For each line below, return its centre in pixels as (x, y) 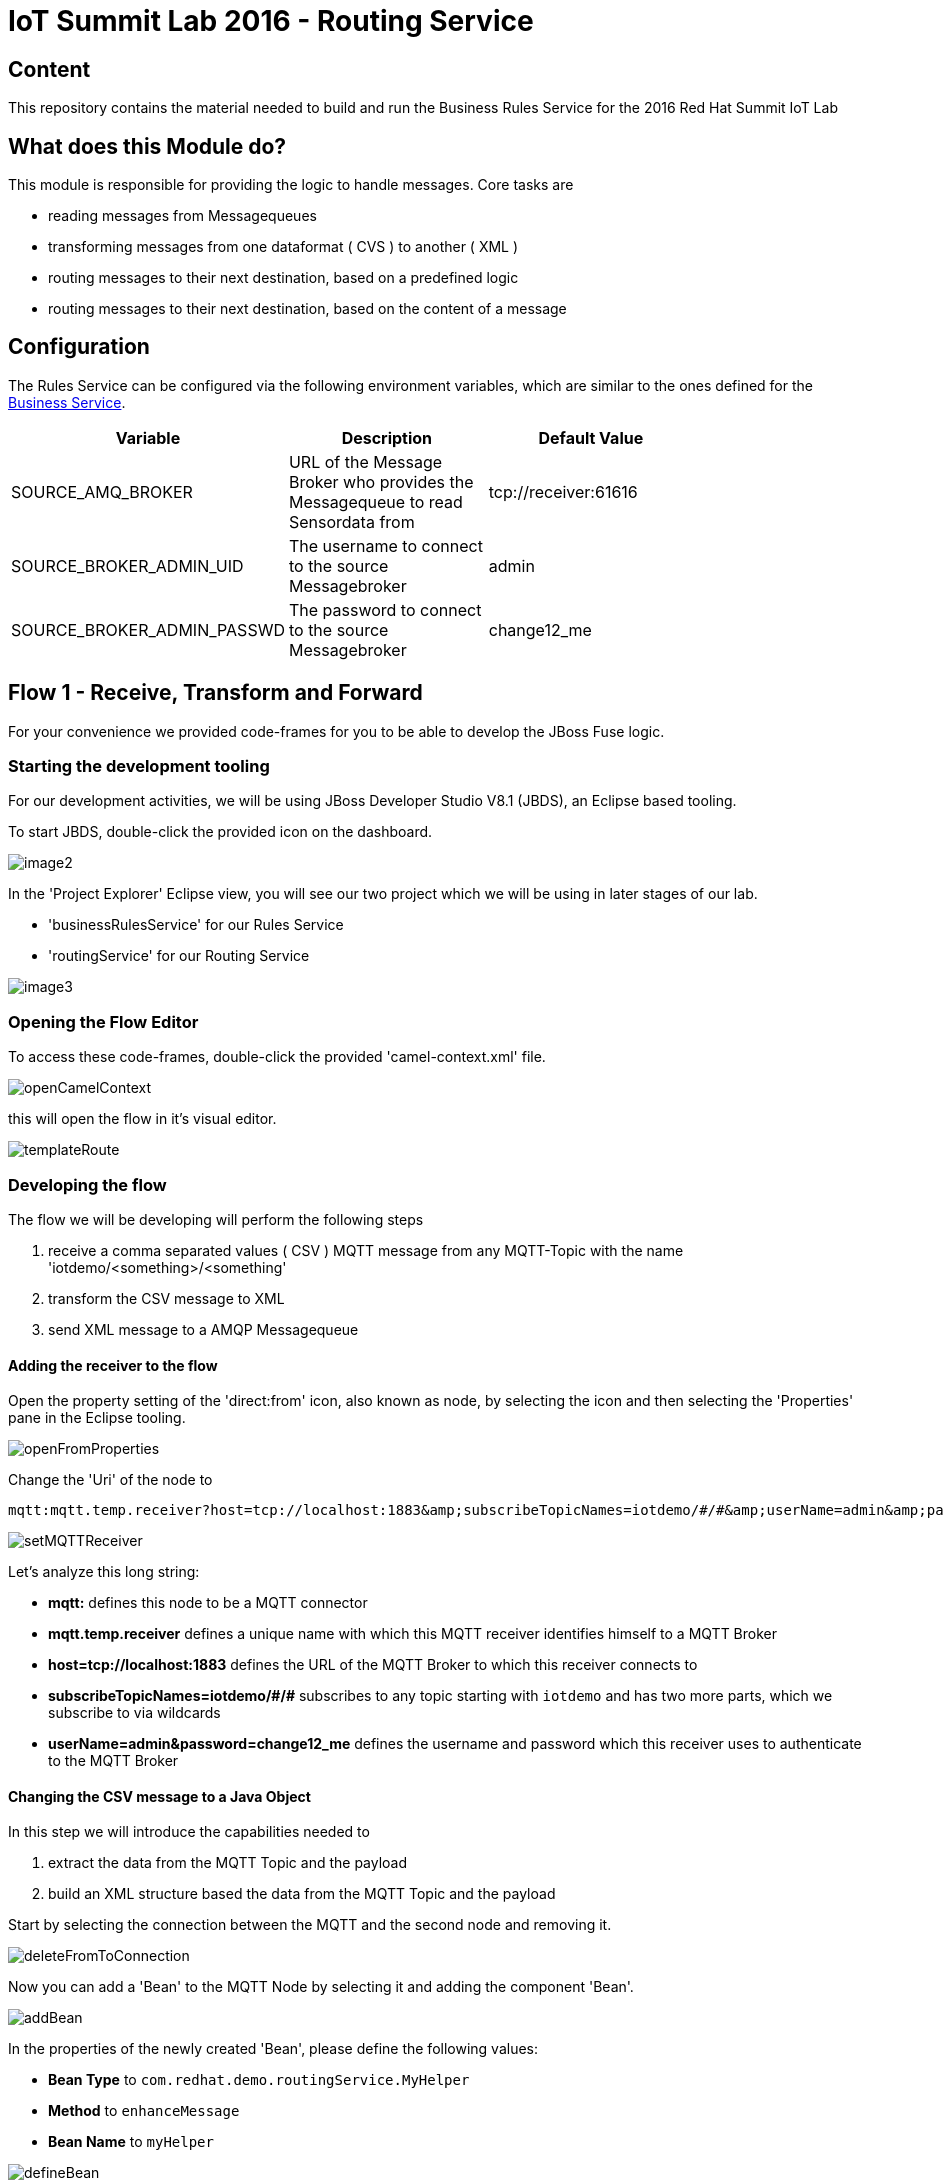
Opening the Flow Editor (103, 1021)
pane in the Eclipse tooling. (97, 1418)
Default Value (591, 437)
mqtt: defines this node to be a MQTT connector (208, 1603)
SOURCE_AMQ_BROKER (102, 491)
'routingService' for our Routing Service (179, 956)
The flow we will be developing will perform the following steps (216, 1219)
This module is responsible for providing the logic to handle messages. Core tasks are (291, 185)
